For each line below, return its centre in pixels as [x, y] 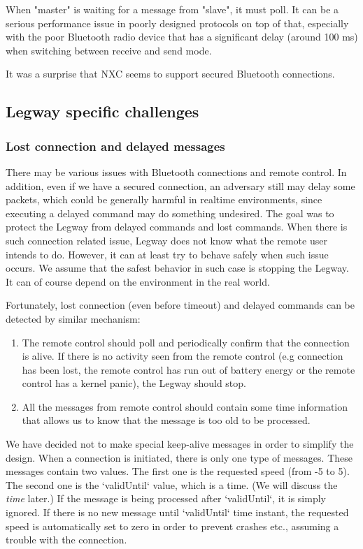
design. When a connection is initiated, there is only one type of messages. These [179, 457]
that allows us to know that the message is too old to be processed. [166, 420]
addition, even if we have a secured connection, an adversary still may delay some [180, 185]
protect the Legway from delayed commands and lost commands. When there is [177, 227]
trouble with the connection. [66, 540]
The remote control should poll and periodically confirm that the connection [186, 342]
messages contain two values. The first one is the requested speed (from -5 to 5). [178, 471]
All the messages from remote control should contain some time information [185, 406]
